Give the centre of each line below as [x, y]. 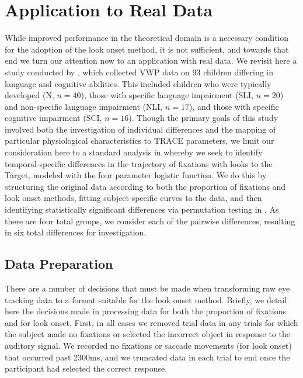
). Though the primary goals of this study [203, 118]
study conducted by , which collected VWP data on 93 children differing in [139, 72]
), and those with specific [234, 106]
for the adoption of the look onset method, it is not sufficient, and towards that [147, 49]
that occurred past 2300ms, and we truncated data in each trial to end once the [147, 357]
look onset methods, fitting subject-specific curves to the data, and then [133, 198]
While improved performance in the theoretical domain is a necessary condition [147, 38]
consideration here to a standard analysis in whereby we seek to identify [134, 152]
